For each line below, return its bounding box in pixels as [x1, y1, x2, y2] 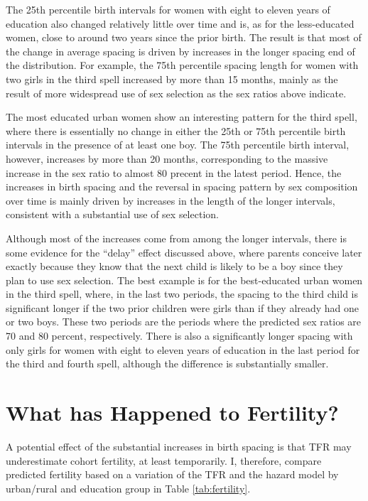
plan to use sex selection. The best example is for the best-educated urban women [6, 272, 363, 287]
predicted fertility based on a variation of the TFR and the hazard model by [6, 467, 339, 482]
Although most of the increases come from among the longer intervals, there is [6, 230, 347, 245]
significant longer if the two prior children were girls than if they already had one [6, 300, 359, 315]
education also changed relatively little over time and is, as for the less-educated [6, 16, 355, 31]
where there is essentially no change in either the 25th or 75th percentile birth [6, 123, 346, 138]
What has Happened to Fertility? [6, 398, 339, 427]
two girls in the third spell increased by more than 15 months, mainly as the [6, 71, 338, 86]
